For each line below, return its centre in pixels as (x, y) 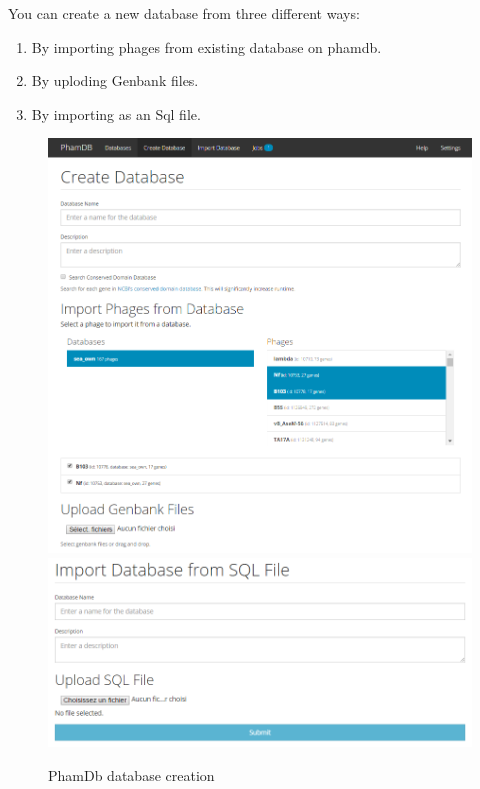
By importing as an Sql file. (116, 113)
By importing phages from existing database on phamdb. (206, 46)
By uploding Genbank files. (115, 80)
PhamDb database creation (131, 774)
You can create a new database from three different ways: (184, 13)
